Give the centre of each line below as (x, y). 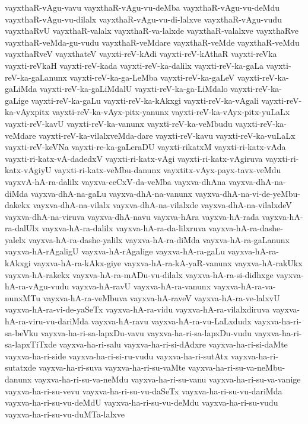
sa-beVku (22, 332)
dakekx (18, 205)
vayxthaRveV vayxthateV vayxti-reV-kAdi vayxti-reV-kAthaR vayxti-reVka (141, 54)
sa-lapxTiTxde (31, 344)
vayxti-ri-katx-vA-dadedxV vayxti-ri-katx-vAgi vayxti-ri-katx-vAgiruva (134, 158)
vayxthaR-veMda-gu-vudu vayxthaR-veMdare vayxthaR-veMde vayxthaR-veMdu (152, 42)
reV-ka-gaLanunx (36, 77)
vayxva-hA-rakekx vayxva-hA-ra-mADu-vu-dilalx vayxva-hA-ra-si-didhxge (139, 274)
